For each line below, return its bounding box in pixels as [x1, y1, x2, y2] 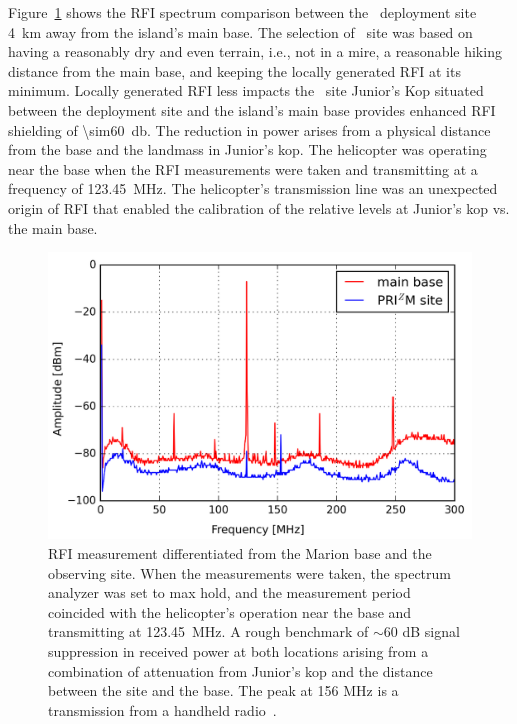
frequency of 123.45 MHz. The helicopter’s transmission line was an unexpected [8, 178, 498, 199]
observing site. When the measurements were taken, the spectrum [48, 562, 451, 583]
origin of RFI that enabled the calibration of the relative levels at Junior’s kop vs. [8, 197, 510, 218]
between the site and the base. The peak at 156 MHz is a [48, 680, 399, 701]
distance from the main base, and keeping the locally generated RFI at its [8, 60, 461, 81]
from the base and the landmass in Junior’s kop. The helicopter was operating [8, 139, 487, 160]
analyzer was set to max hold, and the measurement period [48, 582, 411, 603]
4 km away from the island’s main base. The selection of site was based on [8, 21, 473, 42]
